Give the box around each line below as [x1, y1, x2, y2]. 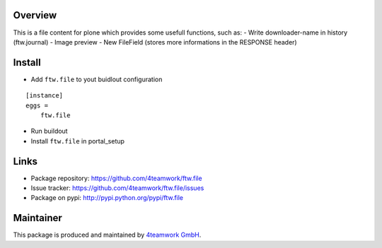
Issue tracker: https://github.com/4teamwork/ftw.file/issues [30, 184, 204, 192]
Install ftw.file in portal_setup [30, 136, 125, 145]
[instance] [25, 92, 64, 100]
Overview [13, 9, 57, 21]
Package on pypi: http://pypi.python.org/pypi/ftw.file [30, 194, 184, 202]
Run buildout [30, 127, 68, 136]
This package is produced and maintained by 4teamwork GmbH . [13, 230, 202, 240]
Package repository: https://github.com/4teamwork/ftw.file [30, 174, 202, 182]
